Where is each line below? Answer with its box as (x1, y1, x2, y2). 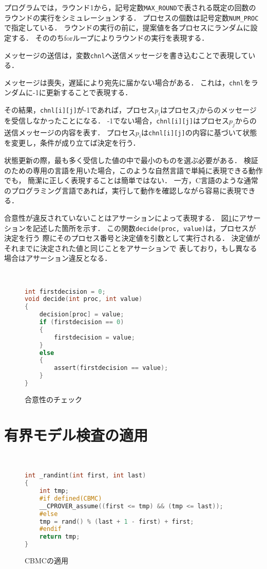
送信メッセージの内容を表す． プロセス (4, 127, 136, 137)
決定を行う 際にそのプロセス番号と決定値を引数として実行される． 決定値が (4, 233, 260, 243)
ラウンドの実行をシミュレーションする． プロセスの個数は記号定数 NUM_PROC (4, 12, 259, 23)
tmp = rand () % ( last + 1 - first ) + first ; (39, 518, 194, 525)
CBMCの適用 (25, 555, 68, 566)
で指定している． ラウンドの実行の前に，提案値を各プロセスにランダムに (4, 22, 251, 33)
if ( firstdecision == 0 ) (39, 318, 124, 326)
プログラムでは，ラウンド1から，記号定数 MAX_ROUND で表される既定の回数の (4, 2, 256, 12)
